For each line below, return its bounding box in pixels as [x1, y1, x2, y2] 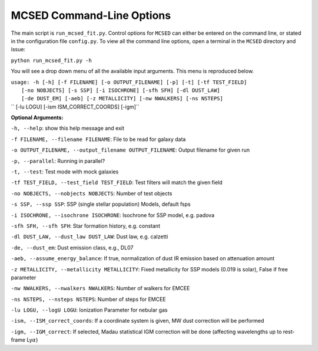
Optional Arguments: [11, 114, 64, 121]
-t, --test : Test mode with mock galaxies [11, 168, 119, 175]
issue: [11, 46, 26, 53]
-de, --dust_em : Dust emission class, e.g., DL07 [11, 244, 134, 251]
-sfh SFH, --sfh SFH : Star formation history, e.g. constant [11, 222, 160, 229]
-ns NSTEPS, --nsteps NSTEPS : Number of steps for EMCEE [11, 296, 166, 303]
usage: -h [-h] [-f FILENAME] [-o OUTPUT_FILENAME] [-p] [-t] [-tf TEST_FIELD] [11, 78, 247, 86]
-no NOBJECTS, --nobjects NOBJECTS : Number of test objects [11, 189, 173, 197]
